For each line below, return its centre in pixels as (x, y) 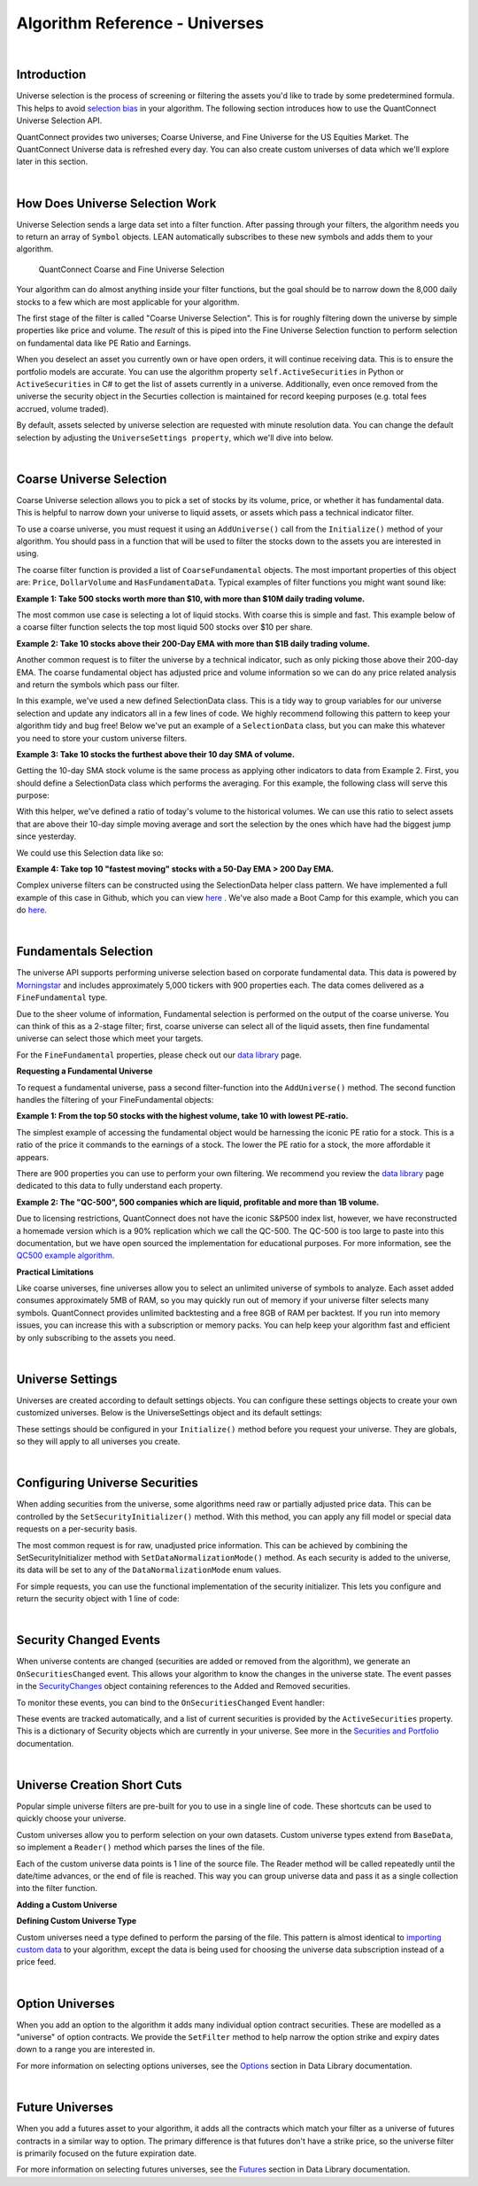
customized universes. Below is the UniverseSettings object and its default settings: (169, 1413)
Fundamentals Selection (85, 952)
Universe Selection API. (59, 120)
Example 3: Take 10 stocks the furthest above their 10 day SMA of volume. (156, 754)
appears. (32, 1157)
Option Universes (66, 2003)
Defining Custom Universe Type (77, 1921)
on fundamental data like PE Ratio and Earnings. (104, 343)
